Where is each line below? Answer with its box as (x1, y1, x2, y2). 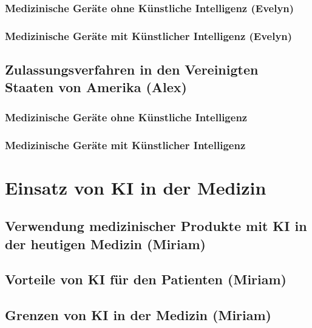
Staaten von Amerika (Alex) (5, 78, 187, 96)
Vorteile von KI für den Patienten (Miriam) (5, 270, 287, 289)
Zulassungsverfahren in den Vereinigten (5, 60, 259, 79)
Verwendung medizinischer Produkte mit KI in (5, 216, 307, 235)
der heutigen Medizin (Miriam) (5, 234, 206, 253)
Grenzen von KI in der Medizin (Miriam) (5, 306, 271, 324)
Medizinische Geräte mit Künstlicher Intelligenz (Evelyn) (5, 28, 293, 43)
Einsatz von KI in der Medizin (5, 175, 266, 199)
